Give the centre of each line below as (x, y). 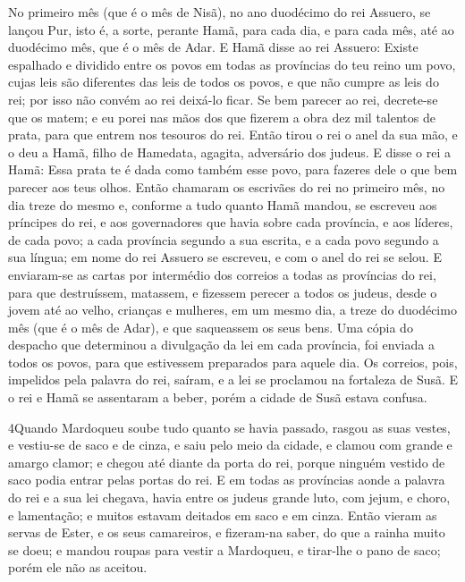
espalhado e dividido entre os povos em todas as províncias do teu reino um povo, (232, 64)
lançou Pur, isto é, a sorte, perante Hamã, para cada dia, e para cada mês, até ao (231, 29)
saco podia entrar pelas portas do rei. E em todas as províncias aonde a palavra (227, 480)
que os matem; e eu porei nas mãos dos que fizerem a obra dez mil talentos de (222, 117)
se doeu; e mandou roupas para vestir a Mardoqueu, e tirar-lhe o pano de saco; (224, 549)
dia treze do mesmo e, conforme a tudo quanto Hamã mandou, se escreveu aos (223, 204)
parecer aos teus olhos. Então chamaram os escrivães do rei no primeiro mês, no (227, 186)
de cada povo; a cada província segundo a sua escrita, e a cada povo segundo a (224, 239)
